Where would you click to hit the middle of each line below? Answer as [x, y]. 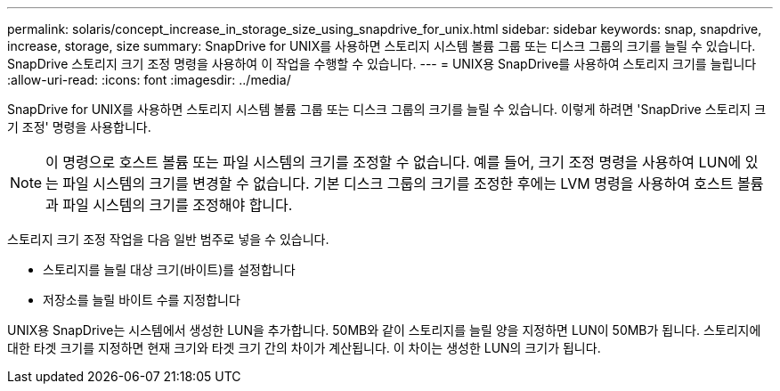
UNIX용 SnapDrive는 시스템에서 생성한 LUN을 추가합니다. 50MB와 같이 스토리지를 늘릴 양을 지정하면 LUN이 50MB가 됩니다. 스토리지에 [384, 330]
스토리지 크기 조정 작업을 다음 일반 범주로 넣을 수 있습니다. [168, 239]
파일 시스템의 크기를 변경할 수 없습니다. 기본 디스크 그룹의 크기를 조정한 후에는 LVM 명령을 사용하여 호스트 [398, 183]
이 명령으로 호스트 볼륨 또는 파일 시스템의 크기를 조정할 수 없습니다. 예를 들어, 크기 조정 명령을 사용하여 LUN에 [394, 162]
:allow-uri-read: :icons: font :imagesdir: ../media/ [149, 80]
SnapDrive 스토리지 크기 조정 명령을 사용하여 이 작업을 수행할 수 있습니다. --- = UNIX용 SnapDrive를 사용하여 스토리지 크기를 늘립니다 [382, 64]
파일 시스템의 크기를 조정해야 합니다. [178, 205]
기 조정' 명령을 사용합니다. [79, 127]
